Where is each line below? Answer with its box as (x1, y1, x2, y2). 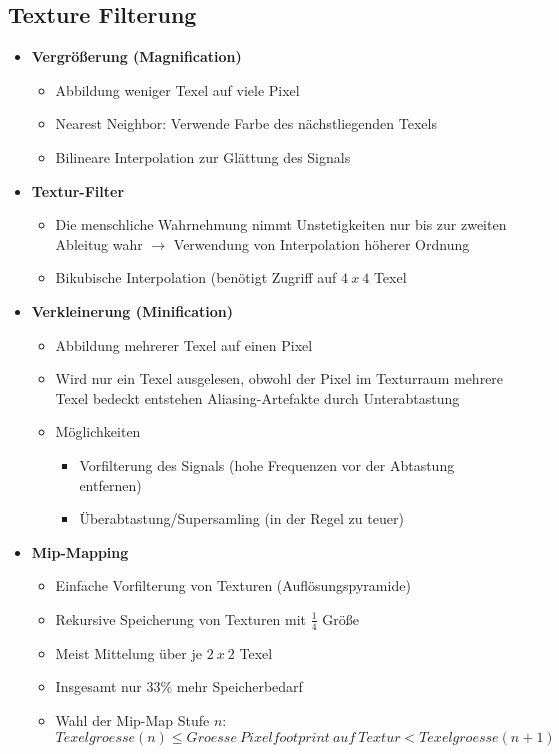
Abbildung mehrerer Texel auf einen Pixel (55, 334, 313, 355)
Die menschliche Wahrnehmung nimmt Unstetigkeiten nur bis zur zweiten (55, 214, 507, 235)
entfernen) (79, 474, 142, 495)
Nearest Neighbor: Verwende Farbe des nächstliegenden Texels (55, 113, 437, 134)
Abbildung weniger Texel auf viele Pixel (55, 79, 300, 100)
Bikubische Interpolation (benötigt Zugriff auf (55, 267, 337, 288)
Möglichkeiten (55, 421, 141, 442)
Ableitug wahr (55, 233, 143, 254)
